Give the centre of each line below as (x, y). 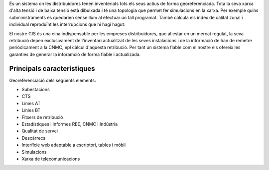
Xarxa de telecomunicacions (51, 159)
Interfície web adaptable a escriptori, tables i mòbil (74, 145)
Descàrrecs (34, 138)
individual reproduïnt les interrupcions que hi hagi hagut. (67, 24)
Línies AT (31, 103)
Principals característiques (52, 69)
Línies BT (31, 110)
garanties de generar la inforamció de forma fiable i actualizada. (75, 54)
